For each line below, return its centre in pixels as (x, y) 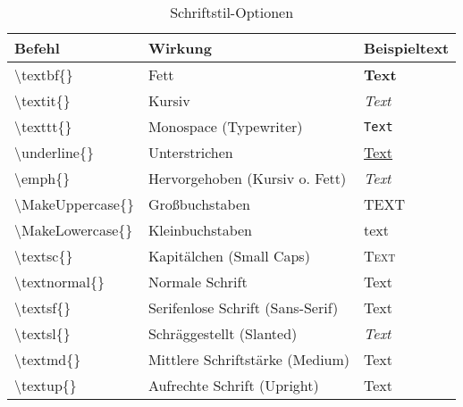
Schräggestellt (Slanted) (223, 333)
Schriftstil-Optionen (232, 12)
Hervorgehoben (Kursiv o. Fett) (247, 178)
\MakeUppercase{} (74, 204)
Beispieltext (407, 48)
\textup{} (46, 385)
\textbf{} (44, 75)
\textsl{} (42, 333)
